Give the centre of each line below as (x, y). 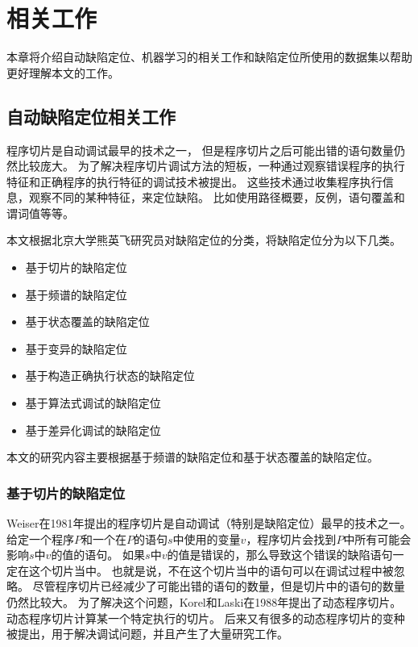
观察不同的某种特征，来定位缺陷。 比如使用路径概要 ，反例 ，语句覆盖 (211, 197)
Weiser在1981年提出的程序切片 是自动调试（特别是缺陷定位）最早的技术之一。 (209, 523)
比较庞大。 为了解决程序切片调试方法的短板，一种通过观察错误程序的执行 (211, 166)
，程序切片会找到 (291, 538)
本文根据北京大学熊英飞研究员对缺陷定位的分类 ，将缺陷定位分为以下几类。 (204, 240)
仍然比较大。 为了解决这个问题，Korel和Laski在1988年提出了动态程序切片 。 (204, 602)
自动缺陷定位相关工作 (91, 116)
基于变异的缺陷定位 (76, 348)
